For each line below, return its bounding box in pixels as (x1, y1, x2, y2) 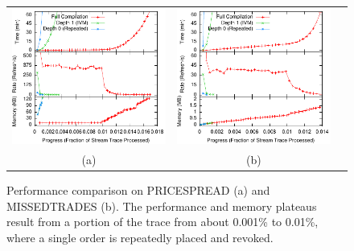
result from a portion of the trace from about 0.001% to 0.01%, (6, 213, 319, 230)
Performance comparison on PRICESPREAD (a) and (6, 181, 270, 198)
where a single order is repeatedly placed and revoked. (6, 228, 274, 245)
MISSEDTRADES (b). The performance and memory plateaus (6, 197, 317, 214)
